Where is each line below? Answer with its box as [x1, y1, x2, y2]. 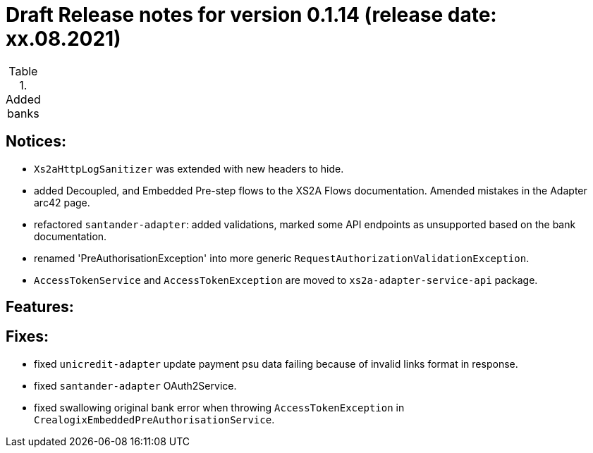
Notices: [6, 132, 66, 151]
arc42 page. [34, 196, 90, 209]
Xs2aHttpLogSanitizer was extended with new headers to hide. [34, 162, 344, 175]
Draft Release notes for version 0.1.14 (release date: [6, 3, 497, 27]
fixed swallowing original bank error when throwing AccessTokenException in [34, 401, 405, 414]
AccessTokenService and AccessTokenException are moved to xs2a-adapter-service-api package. [34, 273, 538, 286]
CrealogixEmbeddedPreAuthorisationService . [34, 413, 275, 426]
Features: [6, 298, 74, 316]
